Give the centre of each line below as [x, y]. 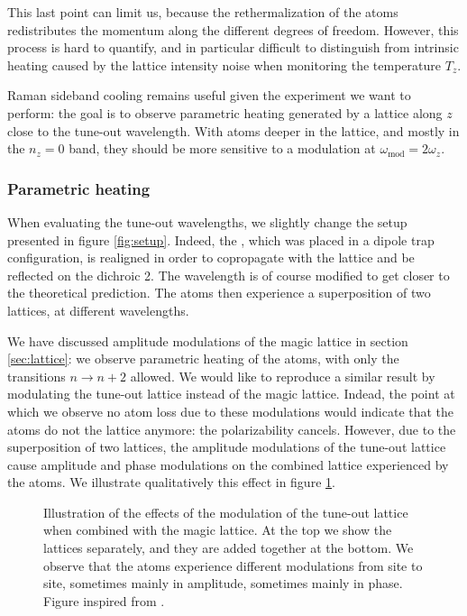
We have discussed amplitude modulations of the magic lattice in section [208, 340]
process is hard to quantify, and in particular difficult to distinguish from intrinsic [233, 47]
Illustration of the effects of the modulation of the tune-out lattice [226, 512]
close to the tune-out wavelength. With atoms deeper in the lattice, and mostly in [233, 130]
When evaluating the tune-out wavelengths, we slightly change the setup [207, 221]
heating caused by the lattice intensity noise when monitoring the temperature [224, 64]
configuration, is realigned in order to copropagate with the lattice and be [211, 257]
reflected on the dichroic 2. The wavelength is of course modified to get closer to [229, 275]
